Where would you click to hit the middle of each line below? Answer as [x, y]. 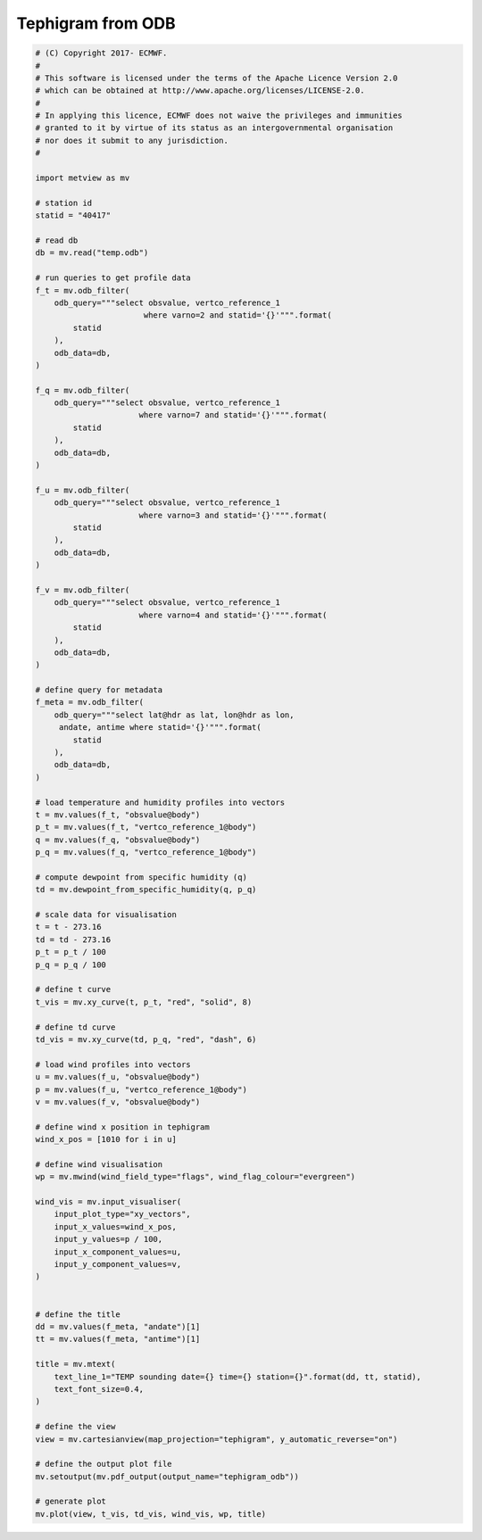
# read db [57, 240]
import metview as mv [83, 178]
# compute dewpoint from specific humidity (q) [141, 877]
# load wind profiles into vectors [113, 1064]
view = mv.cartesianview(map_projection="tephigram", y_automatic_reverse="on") [216, 1439]
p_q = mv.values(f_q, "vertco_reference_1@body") [146, 853]
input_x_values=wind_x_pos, [116, 1226]
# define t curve [73, 989]
